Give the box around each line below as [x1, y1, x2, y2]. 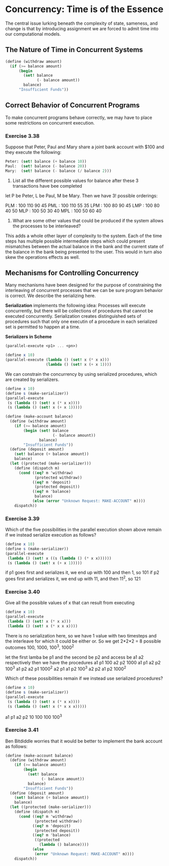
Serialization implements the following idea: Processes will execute [5, 303, 146, 309]
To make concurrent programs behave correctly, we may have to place [5, 114, 152, 121]
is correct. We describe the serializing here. [5, 293, 96, 299]
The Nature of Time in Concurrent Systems [5, 45, 143, 54]
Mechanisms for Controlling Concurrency [5, 269, 139, 277]
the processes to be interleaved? [12, 223, 81, 229]
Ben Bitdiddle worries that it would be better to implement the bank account [5, 738, 162, 744]
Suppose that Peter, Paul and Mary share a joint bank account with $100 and [5, 144, 164, 150]
